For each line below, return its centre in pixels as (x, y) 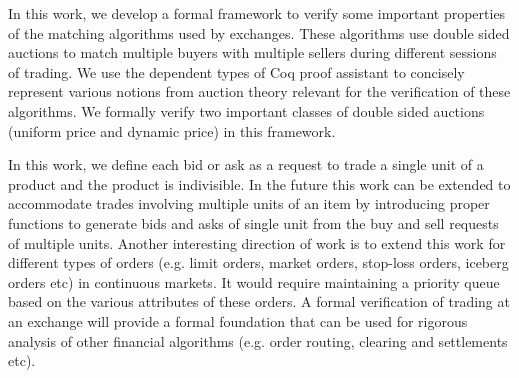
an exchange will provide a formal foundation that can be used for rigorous (238, 320)
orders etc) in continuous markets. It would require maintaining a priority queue (254, 281)
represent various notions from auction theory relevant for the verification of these (259, 91)
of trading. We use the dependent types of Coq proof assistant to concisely (236, 71)
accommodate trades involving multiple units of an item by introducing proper (249, 203)
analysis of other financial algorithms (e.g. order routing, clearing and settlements (258, 340)
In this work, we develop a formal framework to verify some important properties (257, 13)
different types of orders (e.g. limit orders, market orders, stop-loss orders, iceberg (258, 262)
